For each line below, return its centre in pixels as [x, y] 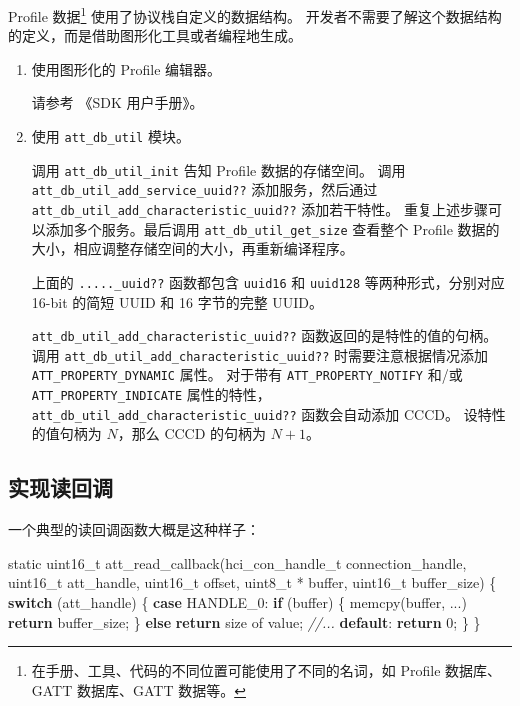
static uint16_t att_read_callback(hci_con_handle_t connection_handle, [237, 562]
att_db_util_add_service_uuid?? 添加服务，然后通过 [204, 189]
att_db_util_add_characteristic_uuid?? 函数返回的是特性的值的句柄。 [264, 335]
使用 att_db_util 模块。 [110, 136]
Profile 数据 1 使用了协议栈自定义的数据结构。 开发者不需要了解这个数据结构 [255, 14]
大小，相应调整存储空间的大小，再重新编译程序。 [192, 248]
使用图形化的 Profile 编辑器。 [126, 68]
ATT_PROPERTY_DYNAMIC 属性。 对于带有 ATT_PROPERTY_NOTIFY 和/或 [247, 374]
